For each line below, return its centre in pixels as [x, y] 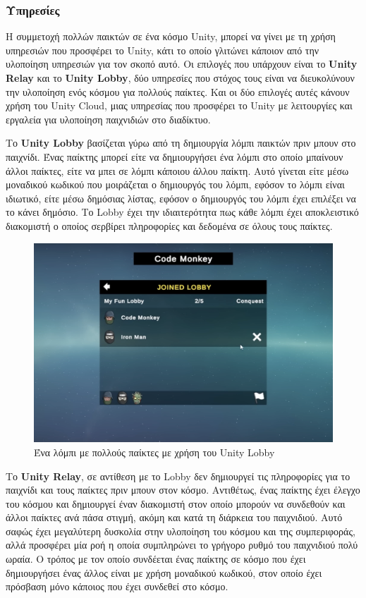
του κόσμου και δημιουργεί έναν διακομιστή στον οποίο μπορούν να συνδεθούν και [176, 503]
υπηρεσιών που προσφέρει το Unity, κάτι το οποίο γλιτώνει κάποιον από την [163, 50]
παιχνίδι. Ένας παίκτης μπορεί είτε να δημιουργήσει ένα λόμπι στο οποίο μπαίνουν [175, 156]
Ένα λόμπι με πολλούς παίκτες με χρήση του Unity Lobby [154, 452]
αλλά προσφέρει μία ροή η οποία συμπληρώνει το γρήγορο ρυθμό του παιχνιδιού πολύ [182, 545]
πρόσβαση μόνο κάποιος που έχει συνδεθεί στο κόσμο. [117, 586]
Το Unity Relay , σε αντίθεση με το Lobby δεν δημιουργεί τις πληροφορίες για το [178, 476]
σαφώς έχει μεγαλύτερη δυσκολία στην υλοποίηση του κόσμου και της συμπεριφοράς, [181, 531]
